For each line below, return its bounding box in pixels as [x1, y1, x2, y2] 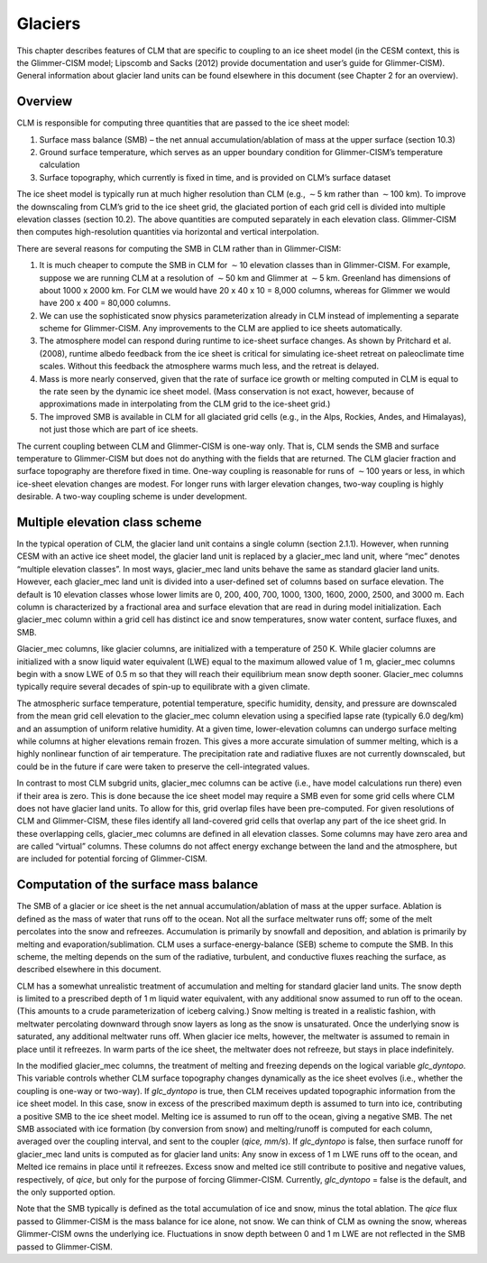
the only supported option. [16, 1186, 116, 1197]
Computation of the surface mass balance [16, 877, 259, 893]
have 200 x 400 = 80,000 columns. [39, 298, 171, 309]
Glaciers [16, 14, 81, 33]
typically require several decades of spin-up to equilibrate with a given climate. [16, 682, 310, 692]
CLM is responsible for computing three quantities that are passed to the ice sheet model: [16, 117, 351, 128]
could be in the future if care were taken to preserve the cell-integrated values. [16, 761, 310, 772]
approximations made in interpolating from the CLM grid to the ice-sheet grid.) [39, 398, 331, 410]
